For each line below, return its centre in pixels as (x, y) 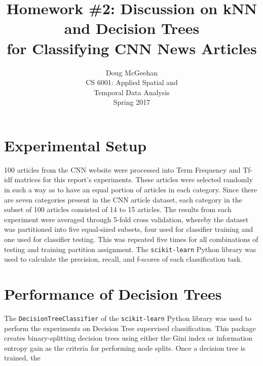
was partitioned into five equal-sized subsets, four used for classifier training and (129, 229)
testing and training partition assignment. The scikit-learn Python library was (130, 249)
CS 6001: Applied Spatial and (132, 82)
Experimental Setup (76, 145)
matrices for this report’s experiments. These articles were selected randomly (134, 179)
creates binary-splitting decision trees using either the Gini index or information (128, 338)
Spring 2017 (132, 102)
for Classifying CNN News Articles (132, 48)
